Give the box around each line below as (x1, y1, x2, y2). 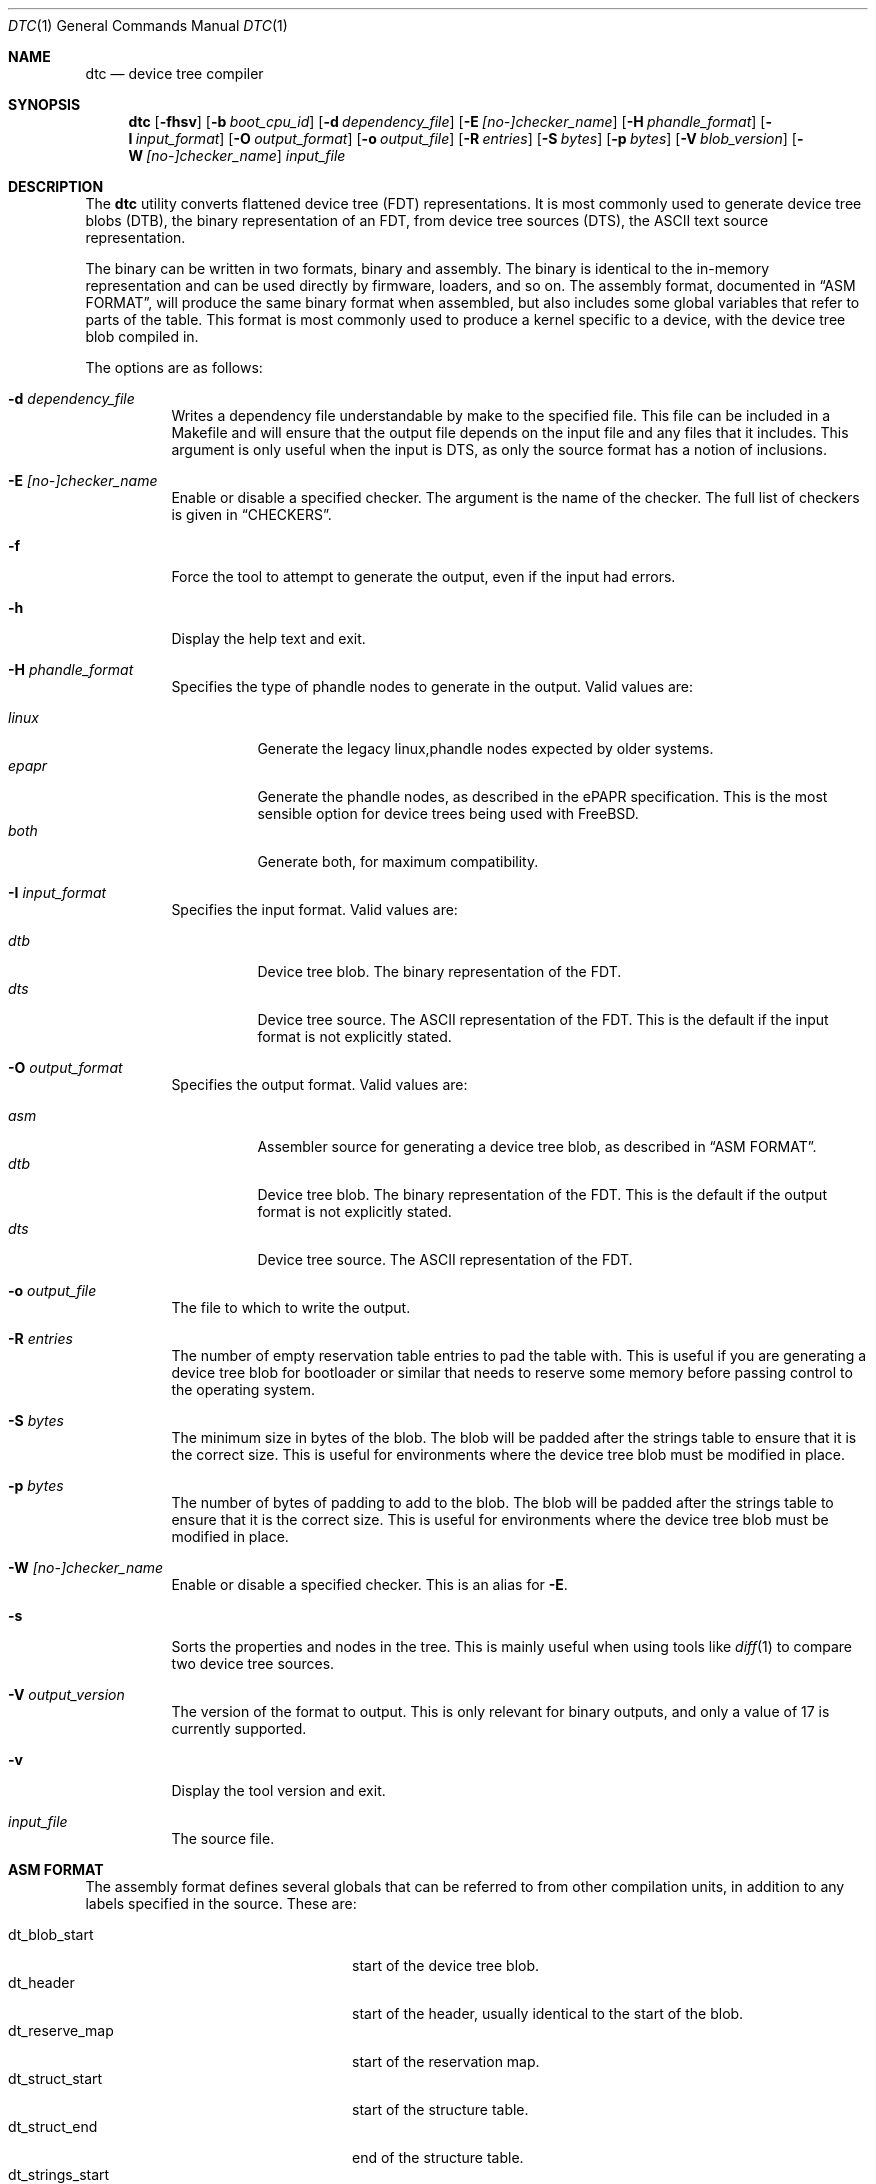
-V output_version (8, 1686, 125, 1703)
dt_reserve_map (8, 2022, 114, 2039)
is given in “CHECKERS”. (171, 506, 332, 523)
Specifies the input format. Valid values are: (171, 901, 458, 918)
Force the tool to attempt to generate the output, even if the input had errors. (171, 568, 676, 585)
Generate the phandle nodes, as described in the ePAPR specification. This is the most (257, 788, 828, 805)
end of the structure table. (352, 2149, 524, 2166)
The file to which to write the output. (171, 1299, 411, 1316)
